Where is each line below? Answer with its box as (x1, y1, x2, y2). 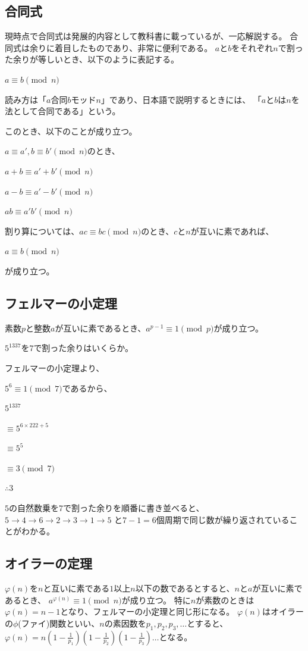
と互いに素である (43, 582, 110, 594)
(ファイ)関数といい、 (18, 616, 100, 629)
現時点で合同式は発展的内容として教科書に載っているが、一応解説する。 (5, 30, 287, 42)
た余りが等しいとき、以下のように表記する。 (5, 53, 180, 65)
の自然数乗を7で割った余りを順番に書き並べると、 (9, 502, 205, 514)
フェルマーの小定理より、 (5, 361, 105, 374)
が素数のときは (196, 593, 254, 606)
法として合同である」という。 (5, 105, 121, 117)
